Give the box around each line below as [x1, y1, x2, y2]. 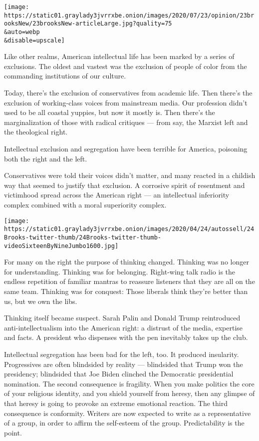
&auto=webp [4, 28, 40, 35]
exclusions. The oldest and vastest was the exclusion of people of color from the [4, 60, 247, 71]
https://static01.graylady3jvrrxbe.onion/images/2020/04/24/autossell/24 [4, 225, 255, 233]
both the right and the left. [4, 153, 87, 163]
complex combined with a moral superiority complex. [4, 199, 167, 209]
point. [4, 427, 22, 437]
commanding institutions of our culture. [4, 70, 126, 81]
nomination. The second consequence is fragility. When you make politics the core [4, 378, 255, 388]
